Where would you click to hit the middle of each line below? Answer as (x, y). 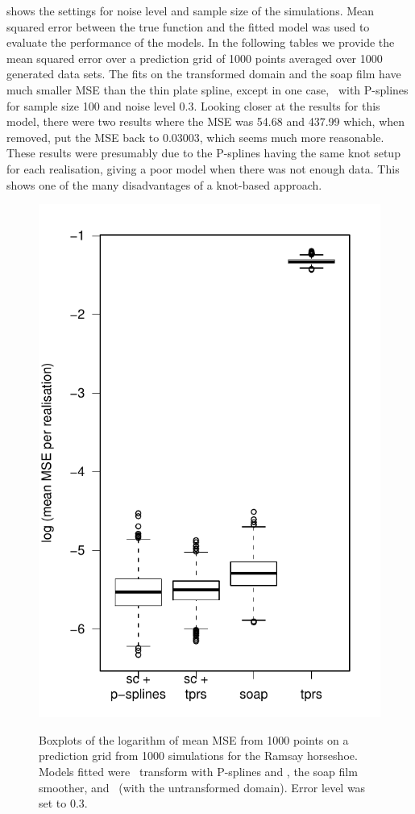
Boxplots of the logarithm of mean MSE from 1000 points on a (194, 739)
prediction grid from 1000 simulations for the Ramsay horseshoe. (198, 756)
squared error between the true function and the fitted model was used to (188, 26)
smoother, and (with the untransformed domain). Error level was (202, 787)
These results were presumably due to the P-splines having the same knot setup (203, 153)
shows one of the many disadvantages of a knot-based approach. (164, 184)
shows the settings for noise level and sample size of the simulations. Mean (191, 10)
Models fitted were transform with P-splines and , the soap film (198, 771)
